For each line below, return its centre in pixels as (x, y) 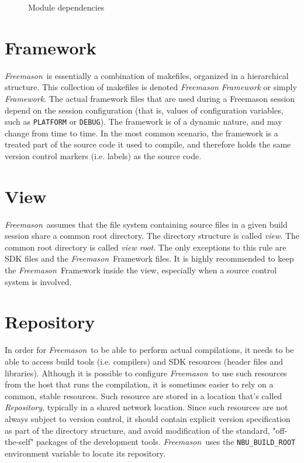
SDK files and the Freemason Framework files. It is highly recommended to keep (149, 258)
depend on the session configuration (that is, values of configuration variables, (144, 110)
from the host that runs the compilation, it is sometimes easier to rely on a (139, 384)
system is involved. (38, 281)
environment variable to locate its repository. (85, 453)
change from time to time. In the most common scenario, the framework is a (141, 133)
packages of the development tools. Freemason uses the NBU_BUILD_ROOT (166, 442)
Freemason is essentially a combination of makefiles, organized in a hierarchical (147, 75)
